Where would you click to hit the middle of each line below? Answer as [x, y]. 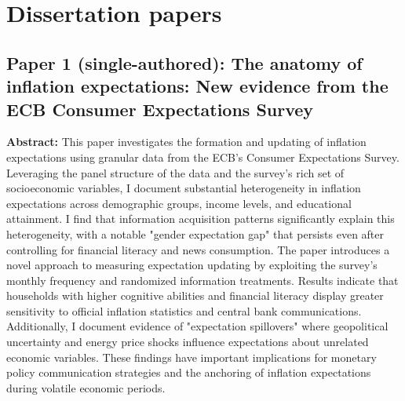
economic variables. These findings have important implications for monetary [192, 357]
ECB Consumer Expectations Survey [160, 109]
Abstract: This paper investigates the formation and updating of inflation [186, 142]
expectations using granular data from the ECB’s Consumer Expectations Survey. [203, 157]
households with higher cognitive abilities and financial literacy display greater [195, 295]
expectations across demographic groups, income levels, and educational [179, 203]
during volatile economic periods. [86, 387]
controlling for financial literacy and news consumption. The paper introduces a [198, 249]
